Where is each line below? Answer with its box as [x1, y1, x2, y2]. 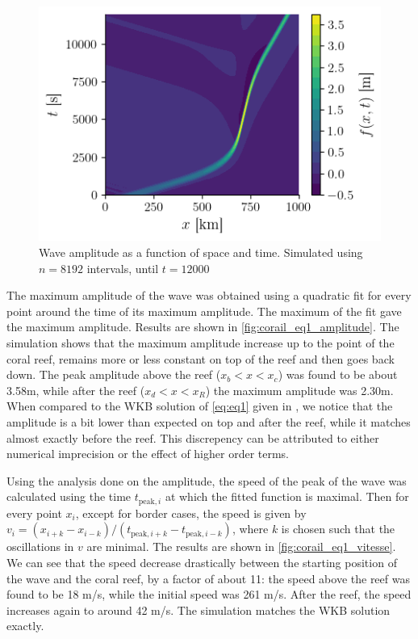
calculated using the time [6, 488, 132, 505]
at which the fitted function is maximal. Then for [165, 488, 409, 505]
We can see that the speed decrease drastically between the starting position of [6, 553, 397, 570]
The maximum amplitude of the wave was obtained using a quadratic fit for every [6, 287, 412, 304]
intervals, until [86, 259, 159, 276]
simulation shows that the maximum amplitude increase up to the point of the [6, 334, 395, 351]
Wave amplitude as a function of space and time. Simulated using [39, 244, 363, 260]
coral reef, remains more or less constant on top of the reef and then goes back [6, 350, 395, 367]
